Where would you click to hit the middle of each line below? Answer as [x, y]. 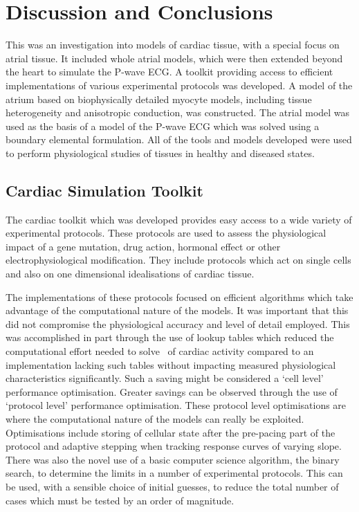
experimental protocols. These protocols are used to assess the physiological [166, 233]
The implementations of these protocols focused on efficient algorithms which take [179, 296]
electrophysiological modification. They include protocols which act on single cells [178, 260]
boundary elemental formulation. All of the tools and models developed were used [179, 139]
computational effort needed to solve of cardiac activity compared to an [160, 351]
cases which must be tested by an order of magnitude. [120, 500]
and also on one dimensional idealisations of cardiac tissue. [130, 274]
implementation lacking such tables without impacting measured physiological [171, 364]
